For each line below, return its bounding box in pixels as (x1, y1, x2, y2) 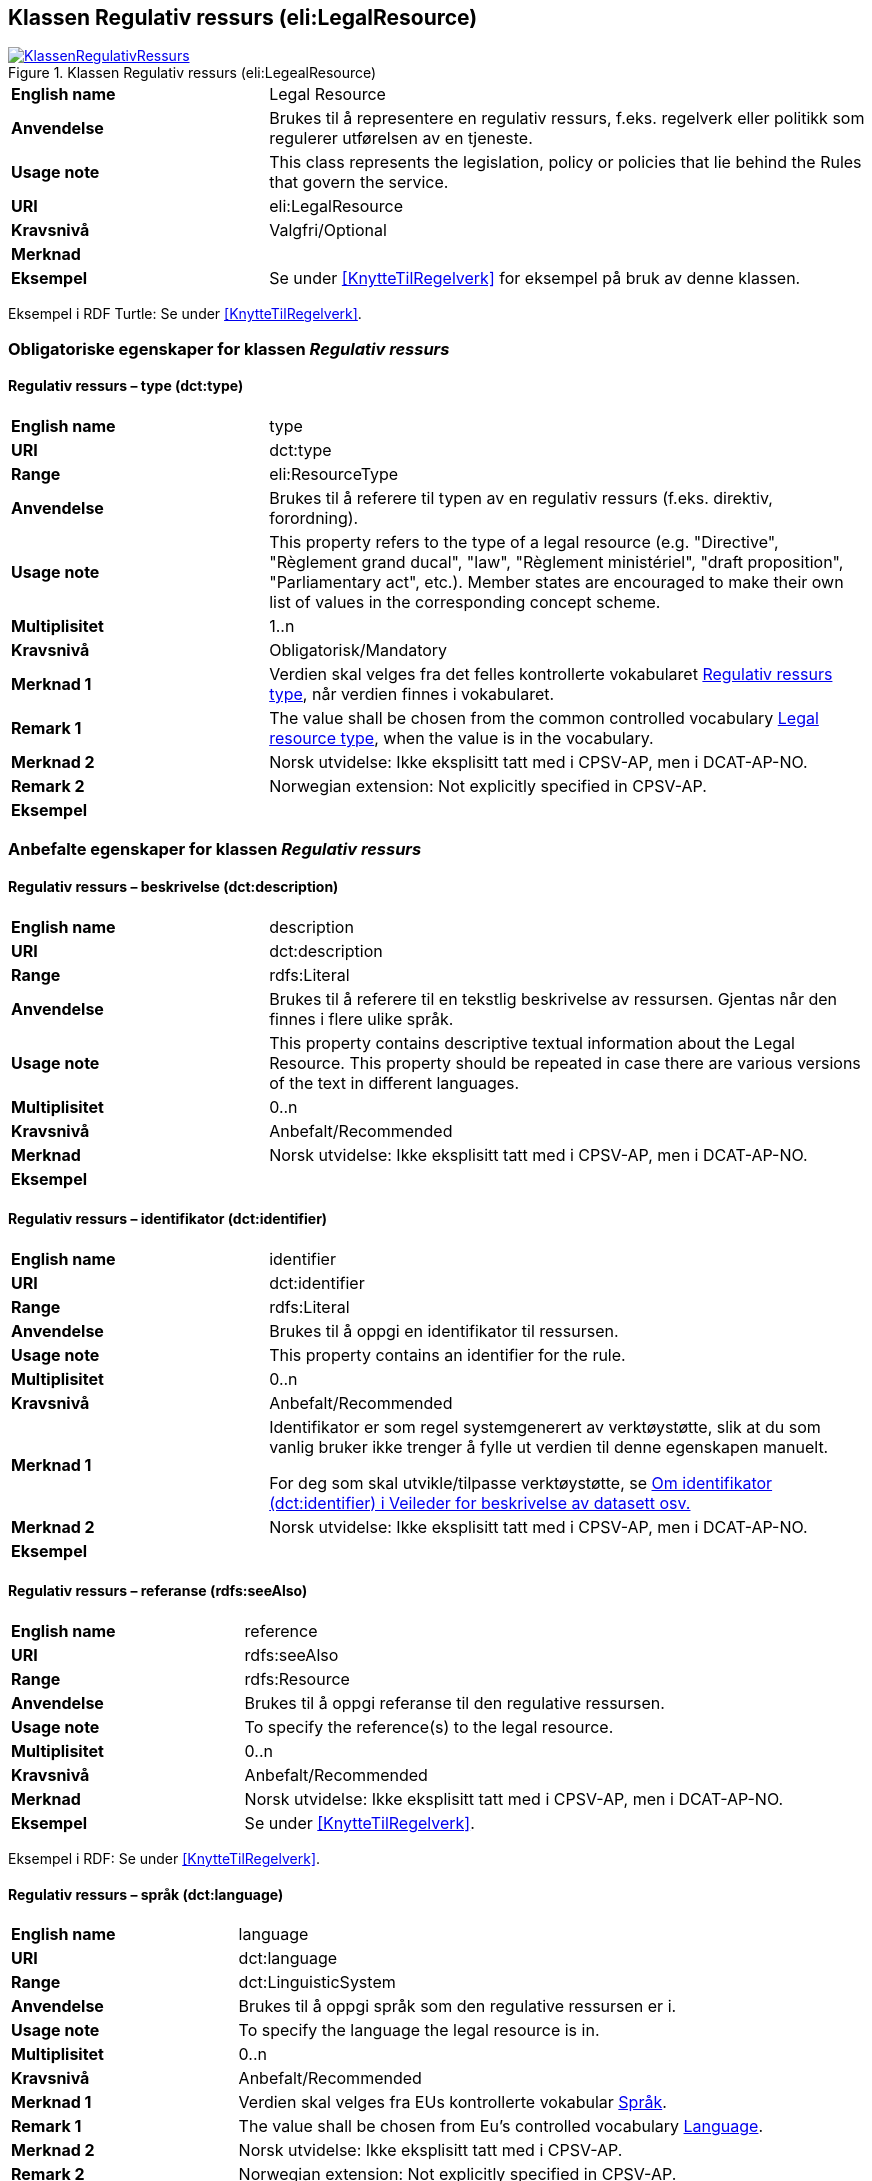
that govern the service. (269, 172, 449, 193)
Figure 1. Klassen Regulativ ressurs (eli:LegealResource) (8, 64, 377, 82)
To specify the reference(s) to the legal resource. (244, 1717, 614, 1738)
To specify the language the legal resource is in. (238, 2020, 600, 2041)
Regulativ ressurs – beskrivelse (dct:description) (8, 878, 339, 895)
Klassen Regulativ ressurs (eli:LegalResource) (8, 5, 478, 30)
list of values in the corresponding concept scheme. (269, 592, 661, 613)
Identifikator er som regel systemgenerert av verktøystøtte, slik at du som (269, 1416, 821, 1437)
